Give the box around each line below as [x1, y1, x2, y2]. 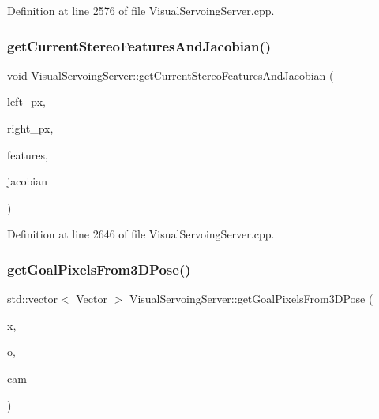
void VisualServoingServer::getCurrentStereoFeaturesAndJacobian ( [7, 66, 334, 83]
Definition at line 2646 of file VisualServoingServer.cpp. [7, 226, 275, 242]
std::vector [7, 290, 58, 307]
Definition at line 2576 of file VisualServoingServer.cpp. [7, 2, 275, 18]
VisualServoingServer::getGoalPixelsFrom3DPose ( [129, 290, 373, 307]
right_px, [7, 120, 54, 136]
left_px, [7, 93, 47, 110]
